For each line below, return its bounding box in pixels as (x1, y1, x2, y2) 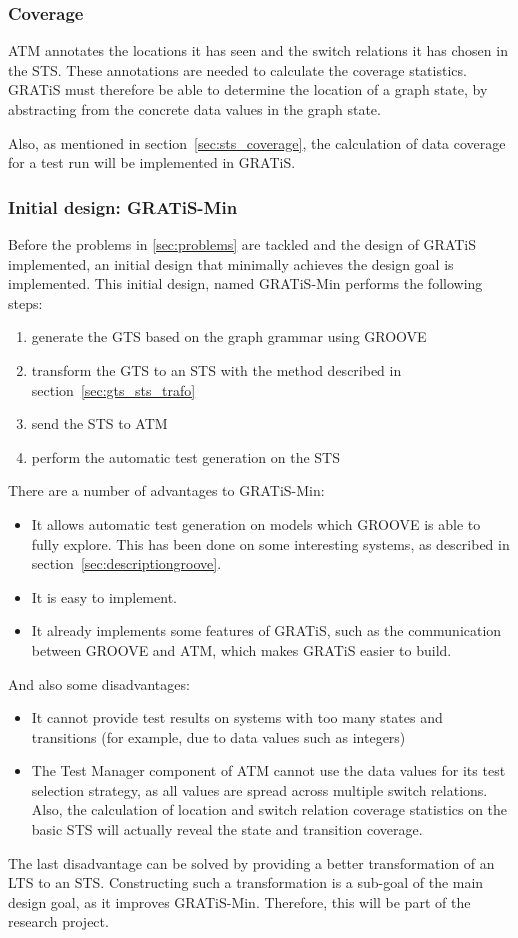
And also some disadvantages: (8, 673, 190, 694)
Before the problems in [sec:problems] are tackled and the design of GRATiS (8, 234, 477, 254)
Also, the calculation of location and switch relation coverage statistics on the (31, 799, 508, 820)
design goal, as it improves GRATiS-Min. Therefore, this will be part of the (8, 891, 471, 912)
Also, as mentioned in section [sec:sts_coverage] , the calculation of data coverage (8, 132, 506, 153)
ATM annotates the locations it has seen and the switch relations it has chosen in (8, 40, 508, 61)
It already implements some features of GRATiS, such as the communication (31, 620, 502, 641)
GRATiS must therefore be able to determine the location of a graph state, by (8, 79, 488, 100)
